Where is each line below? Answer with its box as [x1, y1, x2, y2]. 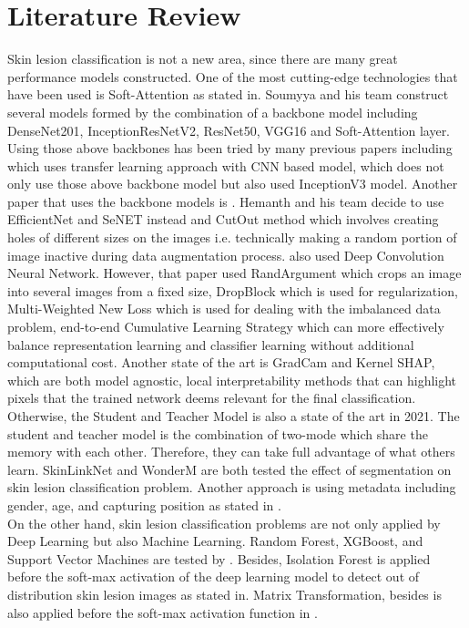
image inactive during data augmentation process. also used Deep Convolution [7, 245, 444, 264]
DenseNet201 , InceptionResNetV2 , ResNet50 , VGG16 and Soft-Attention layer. [7, 120, 451, 139]
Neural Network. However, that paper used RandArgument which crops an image [7, 263, 462, 283]
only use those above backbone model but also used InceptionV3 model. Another [7, 174, 458, 193]
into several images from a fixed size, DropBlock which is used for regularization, [7, 281, 458, 300]
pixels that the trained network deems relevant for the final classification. [7, 388, 416, 407]
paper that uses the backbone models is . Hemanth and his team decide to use [7, 191, 444, 211]
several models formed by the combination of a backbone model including [7, 102, 418, 121]
